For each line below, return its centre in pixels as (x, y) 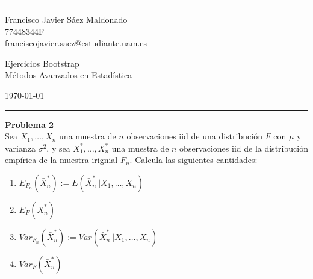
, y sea (58, 148)
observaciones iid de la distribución (244, 148)
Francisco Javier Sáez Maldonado (66, 19)
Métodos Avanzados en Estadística (69, 75)
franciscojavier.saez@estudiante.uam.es (76, 43)
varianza (20, 148)
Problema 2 (29, 124)
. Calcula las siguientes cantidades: (194, 160)
